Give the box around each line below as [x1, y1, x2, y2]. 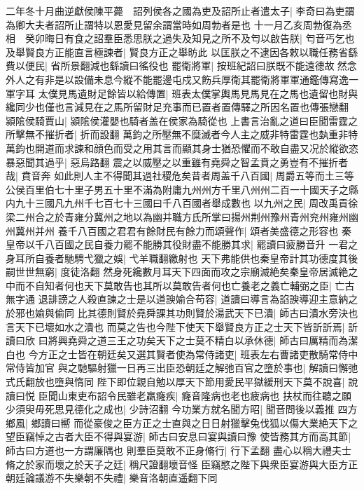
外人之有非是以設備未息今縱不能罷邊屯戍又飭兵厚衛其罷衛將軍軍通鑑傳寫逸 [6, 72, 349, 86]
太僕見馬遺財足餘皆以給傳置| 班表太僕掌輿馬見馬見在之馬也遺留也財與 [38, 86, 358, 100]
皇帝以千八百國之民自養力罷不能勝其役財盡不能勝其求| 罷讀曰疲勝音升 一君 [6, 237, 349, 252]
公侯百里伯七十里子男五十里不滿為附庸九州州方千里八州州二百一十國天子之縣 [6, 182, 358, 196]
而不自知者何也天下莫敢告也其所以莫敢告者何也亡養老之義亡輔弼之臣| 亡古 [15, 278, 355, 292]
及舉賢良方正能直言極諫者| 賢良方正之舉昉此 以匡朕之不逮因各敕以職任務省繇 [6, 44, 358, 59]
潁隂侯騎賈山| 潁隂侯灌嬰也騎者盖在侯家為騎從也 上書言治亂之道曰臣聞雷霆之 [6, 113, 358, 128]
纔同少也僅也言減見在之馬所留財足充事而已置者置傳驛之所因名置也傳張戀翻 [6, 100, 349, 114]
